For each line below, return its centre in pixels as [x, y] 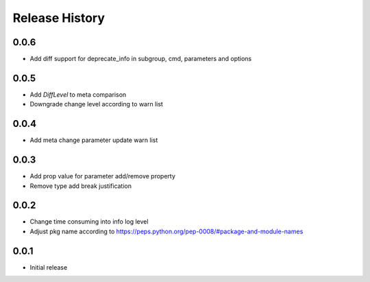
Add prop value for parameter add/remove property [103, 176]
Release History [59, 18]
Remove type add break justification [81, 186]
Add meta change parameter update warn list [94, 140]
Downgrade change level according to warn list [97, 104]
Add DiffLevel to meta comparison [78, 94]
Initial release [49, 267]
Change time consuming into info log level [89, 222]
